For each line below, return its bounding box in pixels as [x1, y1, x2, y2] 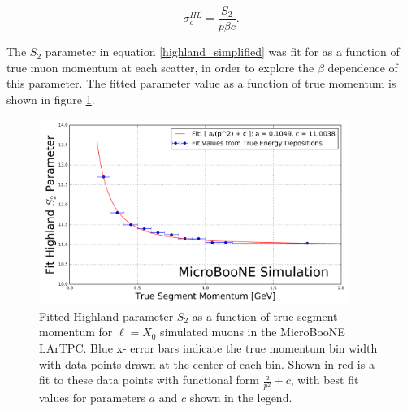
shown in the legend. [189, 389, 292, 406]
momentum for [39, 323, 113, 340]
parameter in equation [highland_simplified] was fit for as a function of [45, 43, 400, 60]
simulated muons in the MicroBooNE [160, 323, 345, 340]
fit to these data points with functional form [39, 371, 259, 388]
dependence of [327, 58, 398, 76]
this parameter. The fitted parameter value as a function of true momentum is [6, 75, 396, 92]
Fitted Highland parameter [39, 307, 174, 324]
